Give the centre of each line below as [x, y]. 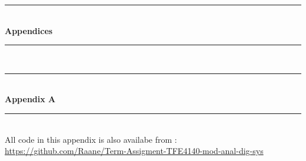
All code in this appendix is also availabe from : [91, 139]
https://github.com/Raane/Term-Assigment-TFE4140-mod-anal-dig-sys [134, 151]
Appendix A [30, 99]
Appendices [29, 30]
